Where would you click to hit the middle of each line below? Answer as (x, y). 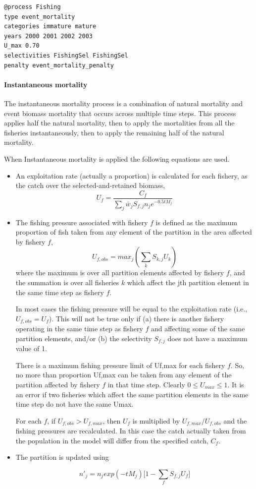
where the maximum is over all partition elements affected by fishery (120, 273)
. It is (236, 384)
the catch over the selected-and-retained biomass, (90, 185)
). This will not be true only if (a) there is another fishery (136, 318)
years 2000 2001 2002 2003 (48, 36)
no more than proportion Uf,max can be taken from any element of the (124, 375)
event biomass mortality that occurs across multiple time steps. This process (120, 113)
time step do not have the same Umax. (75, 404)
